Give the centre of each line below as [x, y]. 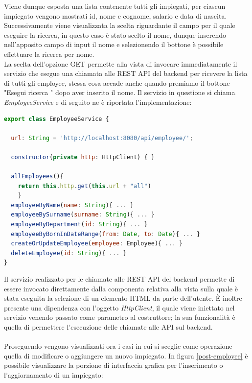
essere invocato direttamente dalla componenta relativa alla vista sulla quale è [121, 288]
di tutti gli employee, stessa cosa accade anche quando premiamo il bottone [117, 83]
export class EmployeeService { [57, 119]
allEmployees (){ [37, 177]
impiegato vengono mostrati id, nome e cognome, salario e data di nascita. [115, 15]
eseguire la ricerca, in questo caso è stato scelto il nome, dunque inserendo [115, 35]
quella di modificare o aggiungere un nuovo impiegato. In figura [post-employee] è [126, 355]
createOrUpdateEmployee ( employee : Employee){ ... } [97, 244]
